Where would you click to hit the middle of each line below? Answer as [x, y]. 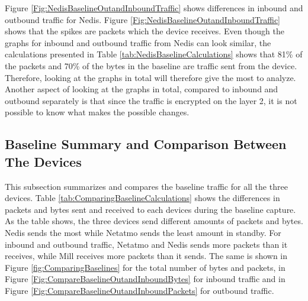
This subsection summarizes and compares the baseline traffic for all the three [146, 186]
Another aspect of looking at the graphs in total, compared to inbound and [142, 89]
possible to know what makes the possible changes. [97, 112]
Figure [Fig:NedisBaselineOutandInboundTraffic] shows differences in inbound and [154, 8]
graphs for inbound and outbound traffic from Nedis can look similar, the [138, 42]
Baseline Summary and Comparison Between [146, 144]
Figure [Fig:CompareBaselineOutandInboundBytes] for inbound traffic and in [145, 279]
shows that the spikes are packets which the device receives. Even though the [145, 31]
